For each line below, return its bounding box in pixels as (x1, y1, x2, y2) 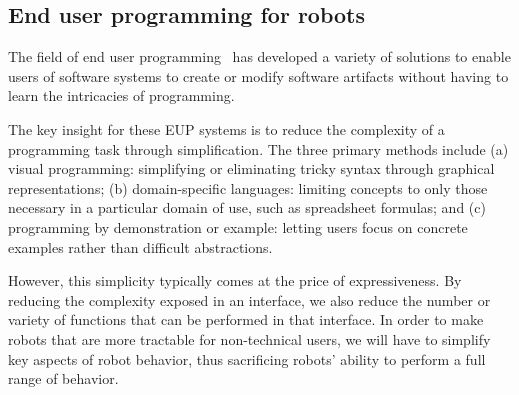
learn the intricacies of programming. (8, 85, 235, 106)
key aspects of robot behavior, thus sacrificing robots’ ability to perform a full (8, 348, 486, 369)
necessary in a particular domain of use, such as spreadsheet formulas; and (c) (8, 197, 486, 218)
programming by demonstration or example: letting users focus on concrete (8, 216, 468, 237)
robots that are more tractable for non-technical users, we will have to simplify (8, 328, 491, 349)
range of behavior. (8, 368, 119, 389)
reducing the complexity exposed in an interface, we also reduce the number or (8, 289, 491, 310)
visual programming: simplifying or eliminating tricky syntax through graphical (8, 158, 495, 179)
